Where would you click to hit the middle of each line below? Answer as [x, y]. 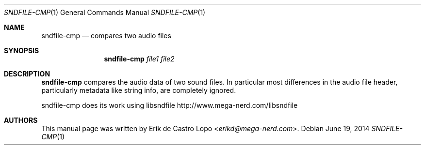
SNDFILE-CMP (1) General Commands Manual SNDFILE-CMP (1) [105, 12]
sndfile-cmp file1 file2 [139, 59]
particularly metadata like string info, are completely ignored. [139, 90]
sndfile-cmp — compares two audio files [106, 36]
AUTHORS [21, 120]
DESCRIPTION [27, 74]
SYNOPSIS [22, 51]
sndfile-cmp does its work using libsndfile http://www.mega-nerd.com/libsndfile [170, 105]
